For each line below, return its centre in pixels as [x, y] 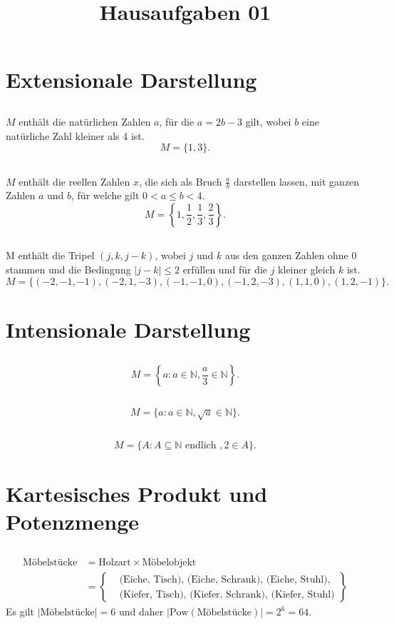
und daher [141, 612]
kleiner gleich [307, 269]
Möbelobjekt [169, 563]
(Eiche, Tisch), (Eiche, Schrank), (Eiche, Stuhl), [225, 579]
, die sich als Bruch [180, 181]
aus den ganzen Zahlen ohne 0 [291, 255]
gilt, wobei [268, 121]
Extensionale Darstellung [131, 80]
